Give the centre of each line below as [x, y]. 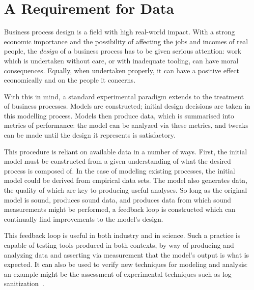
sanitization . [24, 283]
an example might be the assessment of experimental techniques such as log [118, 274]
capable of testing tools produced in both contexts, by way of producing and [119, 245]
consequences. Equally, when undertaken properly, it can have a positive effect [122, 70]
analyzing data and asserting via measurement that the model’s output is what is [127, 254]
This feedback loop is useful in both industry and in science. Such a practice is [122, 235]
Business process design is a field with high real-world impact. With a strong [119, 32]
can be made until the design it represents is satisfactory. [90, 135]
